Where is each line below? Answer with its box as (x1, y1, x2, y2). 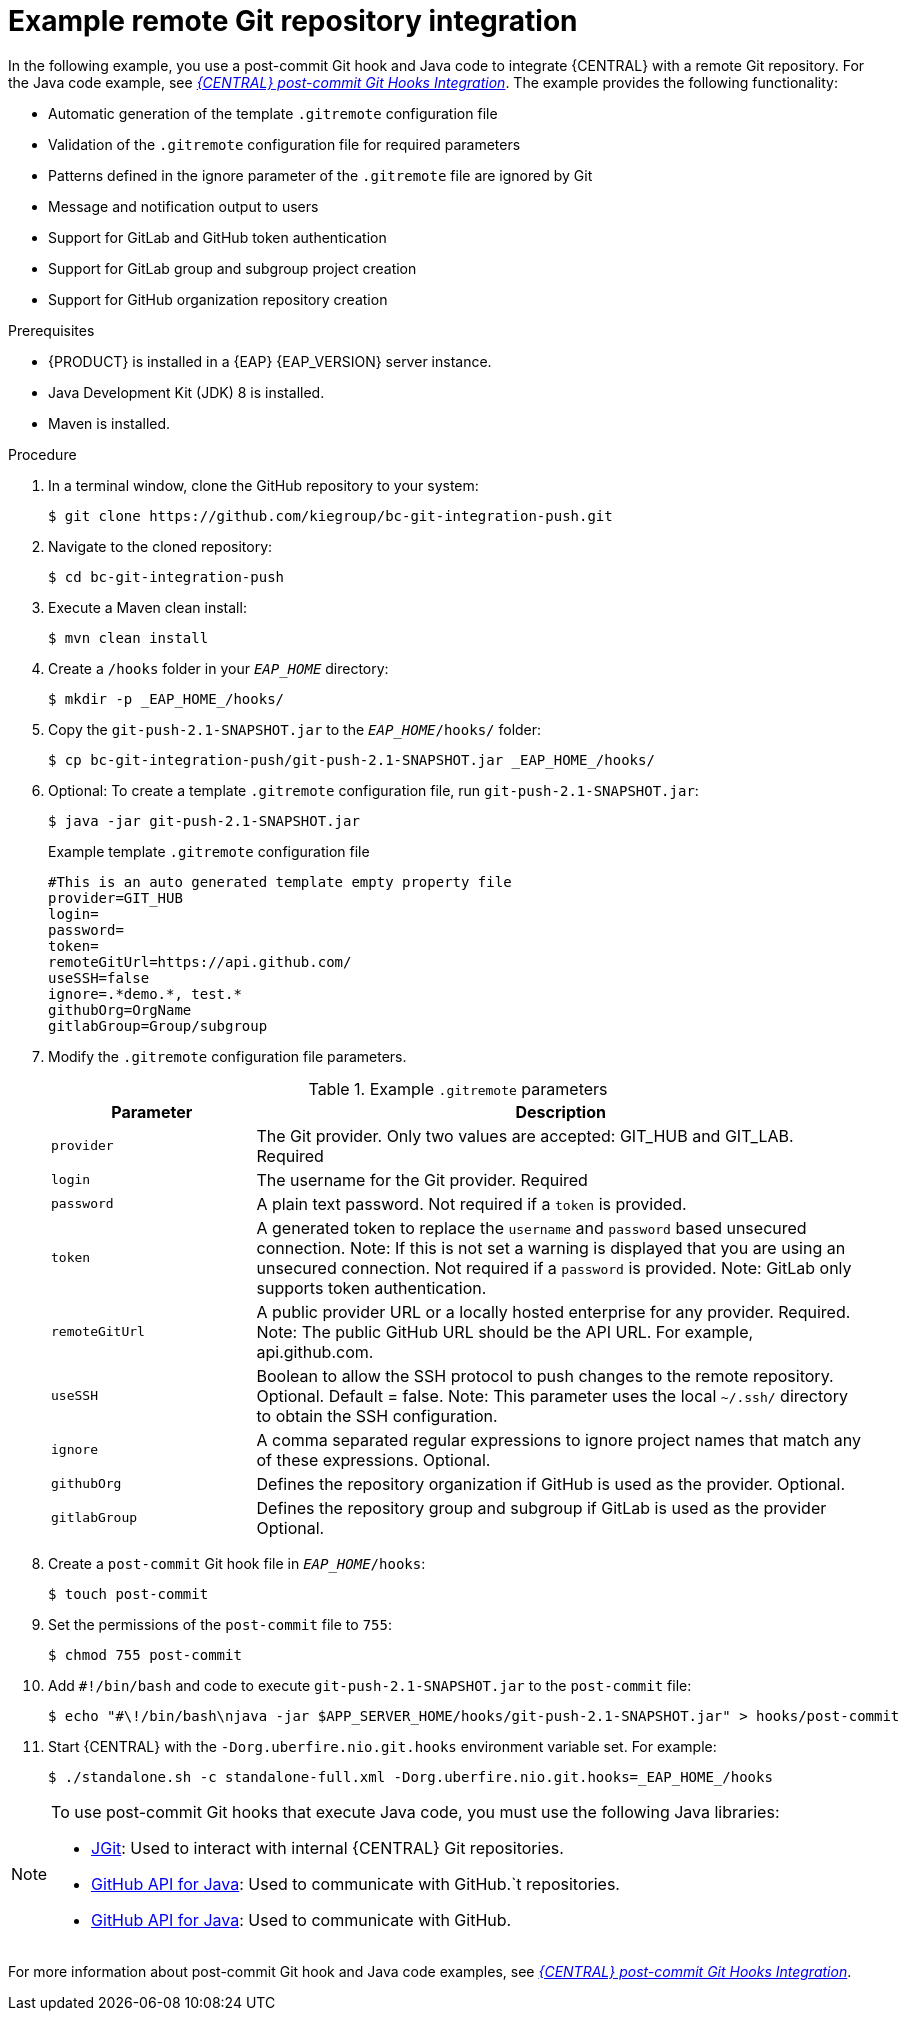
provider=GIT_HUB (48, 889, 183, 906)
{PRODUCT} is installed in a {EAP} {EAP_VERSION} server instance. (48, 352, 492, 370)
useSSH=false (48, 969, 150, 986)
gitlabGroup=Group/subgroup (48, 1017, 268, 1034)
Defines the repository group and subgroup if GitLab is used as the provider (256, 1497, 827, 1518)
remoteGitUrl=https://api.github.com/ (48, 953, 352, 970)
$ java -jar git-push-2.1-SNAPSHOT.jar (48, 812, 360, 829)
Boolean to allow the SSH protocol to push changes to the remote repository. (256, 1365, 834, 1386)
